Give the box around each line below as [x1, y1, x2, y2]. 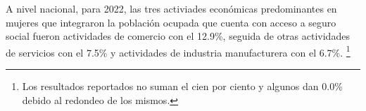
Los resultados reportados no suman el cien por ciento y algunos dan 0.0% [22, 79, 343, 94]
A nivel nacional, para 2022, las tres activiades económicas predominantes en [6, 1, 337, 15]
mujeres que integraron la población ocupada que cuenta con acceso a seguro [6, 15, 336, 29]
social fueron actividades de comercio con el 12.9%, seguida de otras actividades [6, 29, 350, 43]
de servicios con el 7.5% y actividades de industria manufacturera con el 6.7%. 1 [6, 43, 351, 59]
